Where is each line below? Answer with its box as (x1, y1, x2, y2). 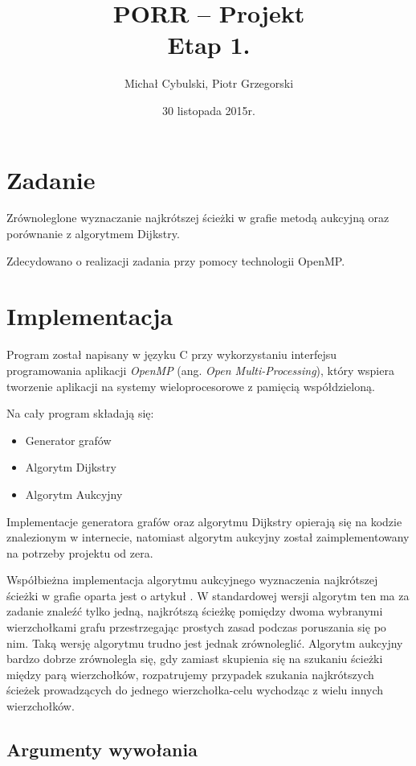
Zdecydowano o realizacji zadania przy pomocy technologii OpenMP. (6, 252, 345, 269)
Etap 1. (167, 28, 251, 61)
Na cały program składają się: (6, 405, 154, 422)
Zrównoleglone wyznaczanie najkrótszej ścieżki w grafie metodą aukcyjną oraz (6, 209, 389, 226)
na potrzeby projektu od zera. (6, 544, 153, 561)
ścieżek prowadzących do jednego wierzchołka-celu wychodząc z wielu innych (6, 682, 384, 698)
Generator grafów (25, 431, 112, 448)
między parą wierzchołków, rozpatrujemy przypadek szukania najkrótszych (6, 665, 374, 682)
